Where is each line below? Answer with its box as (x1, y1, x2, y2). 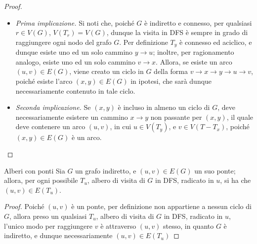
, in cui (110, 121, 131, 132)
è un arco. (71, 132, 102, 142)
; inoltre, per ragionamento (153, 47, 234, 57)
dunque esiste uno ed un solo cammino (15, 47, 133, 57)
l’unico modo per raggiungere (4, 220, 93, 231)
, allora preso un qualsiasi (9, 210, 87, 221)
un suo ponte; (194, 165, 236, 175)
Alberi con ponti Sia (4, 165, 65, 175)
